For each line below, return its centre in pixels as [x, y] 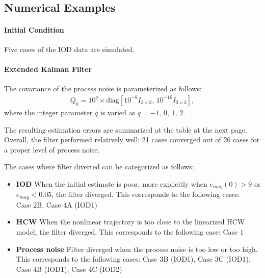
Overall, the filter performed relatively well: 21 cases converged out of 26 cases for [132, 140]
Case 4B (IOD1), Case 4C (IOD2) [69, 269]
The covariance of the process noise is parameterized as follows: [103, 89]
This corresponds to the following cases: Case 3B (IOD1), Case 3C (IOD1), [133, 259]
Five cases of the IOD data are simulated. [69, 49]
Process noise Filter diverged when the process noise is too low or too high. [137, 249]
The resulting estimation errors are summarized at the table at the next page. [126, 129]
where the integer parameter [48, 112]
